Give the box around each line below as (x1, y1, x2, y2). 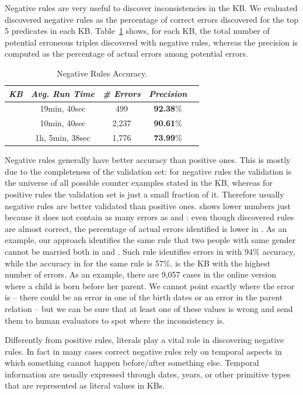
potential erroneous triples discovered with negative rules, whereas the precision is (5, 36, 298, 48)
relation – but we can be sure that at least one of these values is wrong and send (5, 302, 293, 314)
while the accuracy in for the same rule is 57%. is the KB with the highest (5, 257, 271, 269)
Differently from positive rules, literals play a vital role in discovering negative (5, 334, 284, 346)
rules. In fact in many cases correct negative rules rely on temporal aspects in (5, 345, 282, 357)
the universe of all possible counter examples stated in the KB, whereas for (5, 176, 273, 189)
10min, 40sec (40, 117, 86, 129)
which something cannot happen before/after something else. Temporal (5, 356, 259, 369)
